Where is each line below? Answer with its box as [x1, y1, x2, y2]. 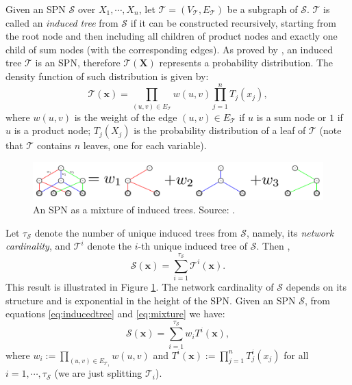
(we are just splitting [54, 366, 142, 380]
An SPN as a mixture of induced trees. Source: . [33, 202, 236, 216]
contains [36, 138, 72, 152]
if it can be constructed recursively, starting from [130, 15, 337, 29]
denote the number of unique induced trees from [34, 225, 238, 239]
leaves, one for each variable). [83, 138, 207, 152]
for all [284, 347, 309, 362]
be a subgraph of [227, 2, 298, 16]
